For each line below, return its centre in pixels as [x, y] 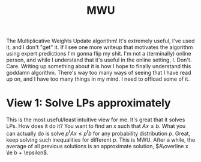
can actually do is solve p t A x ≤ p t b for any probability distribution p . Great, [98, 133]
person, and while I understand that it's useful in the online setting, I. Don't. [99, 60]
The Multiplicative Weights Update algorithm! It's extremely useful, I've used [100, 41]
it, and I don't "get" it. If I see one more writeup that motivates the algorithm [100, 47]
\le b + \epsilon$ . [27, 152]
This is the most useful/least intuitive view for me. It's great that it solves [96, 120]
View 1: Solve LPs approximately [88, 103]
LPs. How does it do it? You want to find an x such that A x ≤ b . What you [96, 126]
